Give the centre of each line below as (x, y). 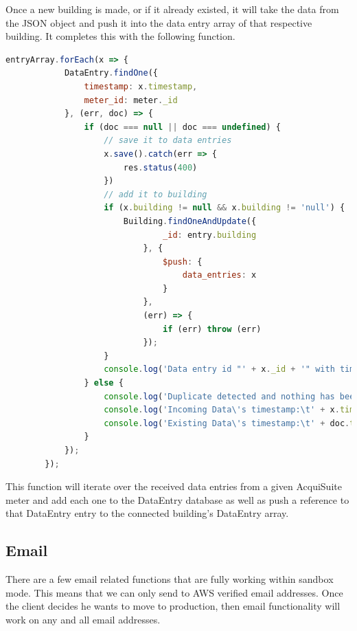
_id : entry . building (210, 235)
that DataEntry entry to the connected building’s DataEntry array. (147, 513)
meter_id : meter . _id (131, 100)
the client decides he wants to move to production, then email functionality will (173, 606)
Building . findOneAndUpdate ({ (190, 221)
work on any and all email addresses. (83, 619)
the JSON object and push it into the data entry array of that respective (159, 22)
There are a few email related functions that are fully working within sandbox (170, 579)
